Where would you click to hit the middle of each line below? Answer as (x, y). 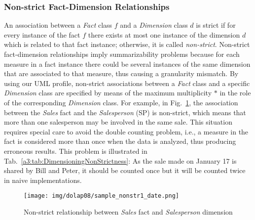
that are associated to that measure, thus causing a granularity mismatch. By (121, 73)
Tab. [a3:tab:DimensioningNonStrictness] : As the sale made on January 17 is (120, 160)
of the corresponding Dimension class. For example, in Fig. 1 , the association (121, 102)
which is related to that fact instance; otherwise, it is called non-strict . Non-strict (127, 44)
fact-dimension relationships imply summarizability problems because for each (122, 54)
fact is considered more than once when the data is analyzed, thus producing (120, 141)
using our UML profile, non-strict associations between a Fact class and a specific (127, 83)
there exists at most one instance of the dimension (164, 34)
